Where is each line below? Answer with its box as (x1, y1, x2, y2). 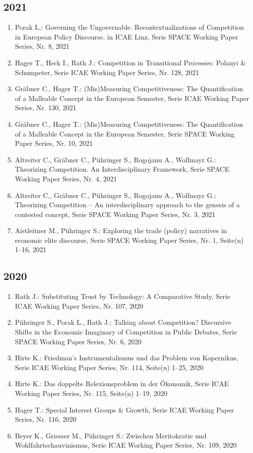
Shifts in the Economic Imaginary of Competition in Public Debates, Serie (15, 327, 237, 337)
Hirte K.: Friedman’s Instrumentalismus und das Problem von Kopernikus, (15, 353, 238, 363)
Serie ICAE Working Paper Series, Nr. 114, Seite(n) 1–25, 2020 (15, 362, 204, 372)
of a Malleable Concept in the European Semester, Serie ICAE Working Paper (15, 93, 249, 103)
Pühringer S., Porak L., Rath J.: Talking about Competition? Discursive (15, 317, 232, 327)
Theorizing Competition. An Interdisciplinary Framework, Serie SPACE (15, 164, 230, 174)
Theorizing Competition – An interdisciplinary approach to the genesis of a (15, 199, 240, 210)
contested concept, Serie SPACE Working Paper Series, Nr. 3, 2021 (15, 209, 215, 219)
